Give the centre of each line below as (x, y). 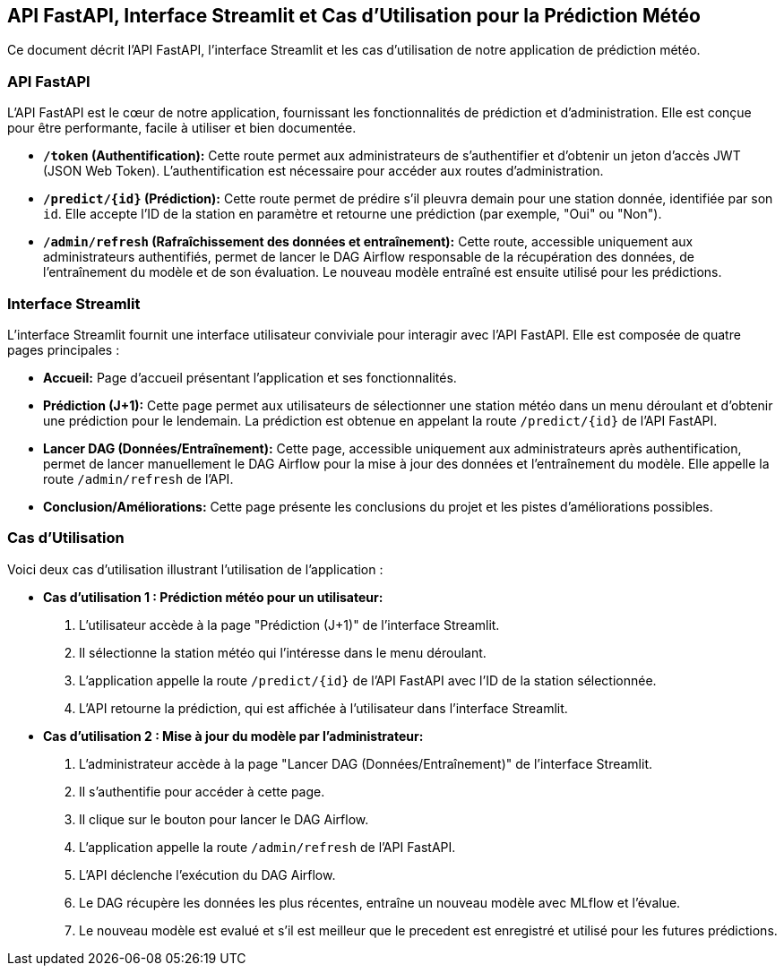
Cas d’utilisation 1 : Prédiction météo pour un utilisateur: (213, 597)
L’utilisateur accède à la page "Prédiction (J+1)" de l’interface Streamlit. (289, 624)
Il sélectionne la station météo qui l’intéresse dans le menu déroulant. (283, 652)
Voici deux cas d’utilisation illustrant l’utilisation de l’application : (195, 569)
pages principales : (64, 349)
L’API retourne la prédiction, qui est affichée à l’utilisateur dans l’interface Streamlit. (323, 708)
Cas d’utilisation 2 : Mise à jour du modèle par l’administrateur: (233, 736)
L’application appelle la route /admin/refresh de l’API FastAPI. (267, 847)
